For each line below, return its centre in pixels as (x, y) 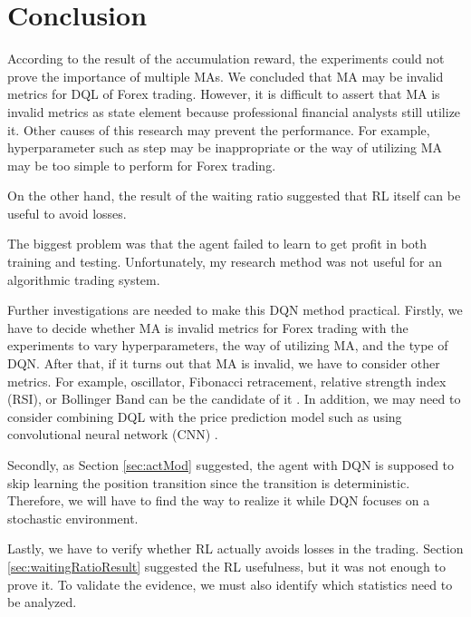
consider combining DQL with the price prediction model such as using (205, 416)
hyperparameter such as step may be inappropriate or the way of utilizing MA (225, 147)
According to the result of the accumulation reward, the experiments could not (226, 59)
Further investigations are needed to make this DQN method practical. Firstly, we (235, 310)
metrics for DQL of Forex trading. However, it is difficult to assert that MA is (224, 94)
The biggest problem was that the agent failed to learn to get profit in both (217, 244)
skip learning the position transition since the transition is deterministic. (209, 482)
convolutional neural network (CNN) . (113, 434)
